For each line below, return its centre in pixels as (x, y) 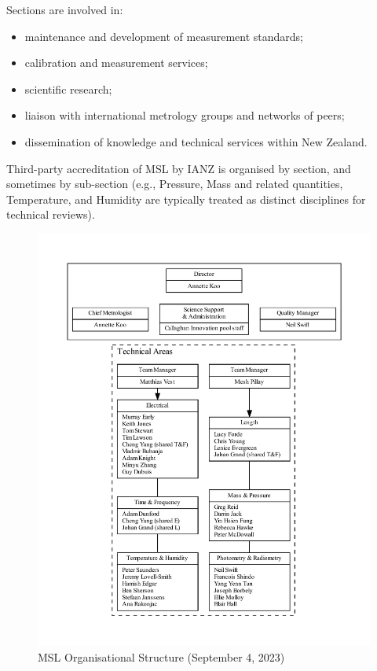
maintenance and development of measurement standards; (164, 36)
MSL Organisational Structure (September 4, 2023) (161, 657)
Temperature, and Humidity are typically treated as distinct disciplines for (186, 199)
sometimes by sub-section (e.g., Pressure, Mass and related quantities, (175, 184)
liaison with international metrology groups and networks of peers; (185, 115)
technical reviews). (51, 214)
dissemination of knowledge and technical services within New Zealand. (196, 141)
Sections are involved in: (65, 9)
